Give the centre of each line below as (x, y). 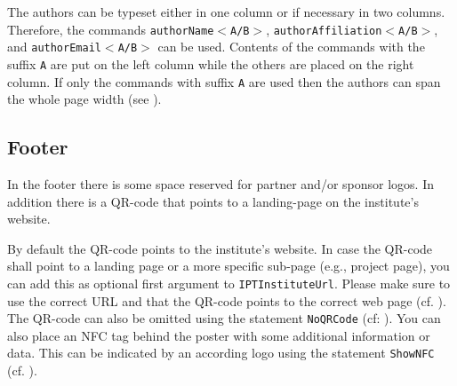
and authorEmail (54, 47)
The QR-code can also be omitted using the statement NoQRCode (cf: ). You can (224, 318)
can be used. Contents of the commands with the (291, 47)
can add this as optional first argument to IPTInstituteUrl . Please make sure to (229, 283)
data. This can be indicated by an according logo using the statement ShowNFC (221, 353)
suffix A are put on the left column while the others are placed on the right (211, 63)
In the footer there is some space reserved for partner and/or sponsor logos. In (220, 184)
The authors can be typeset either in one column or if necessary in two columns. (226, 12)
